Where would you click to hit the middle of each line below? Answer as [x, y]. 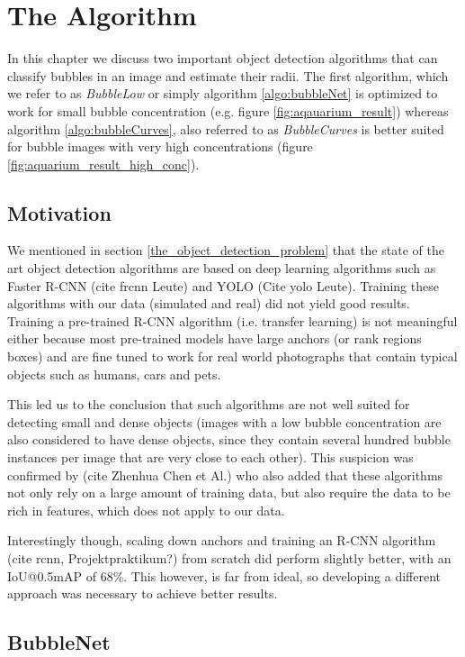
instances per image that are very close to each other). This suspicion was [210, 457]
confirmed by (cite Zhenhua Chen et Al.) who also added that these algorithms [225, 474]
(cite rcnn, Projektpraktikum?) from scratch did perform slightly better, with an [229, 557]
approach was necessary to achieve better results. [143, 593]
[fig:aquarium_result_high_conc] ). [103, 164]
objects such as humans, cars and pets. [114, 374]
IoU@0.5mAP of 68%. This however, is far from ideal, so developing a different [224, 575]
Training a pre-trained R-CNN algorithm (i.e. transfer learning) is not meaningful [232, 320]
